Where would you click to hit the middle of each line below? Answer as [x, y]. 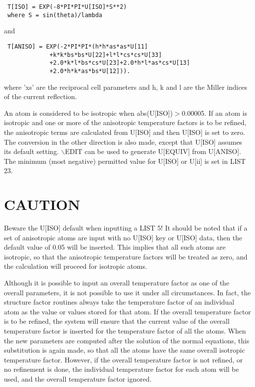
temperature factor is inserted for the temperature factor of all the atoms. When [125, 330]
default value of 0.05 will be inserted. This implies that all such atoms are [115, 247]
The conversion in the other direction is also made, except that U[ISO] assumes [123, 142]
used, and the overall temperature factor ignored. [78, 378]
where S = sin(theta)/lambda [55, 15]
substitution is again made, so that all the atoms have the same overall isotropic [125, 350]
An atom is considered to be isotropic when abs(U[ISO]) [89, 113]
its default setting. [31, 151]
